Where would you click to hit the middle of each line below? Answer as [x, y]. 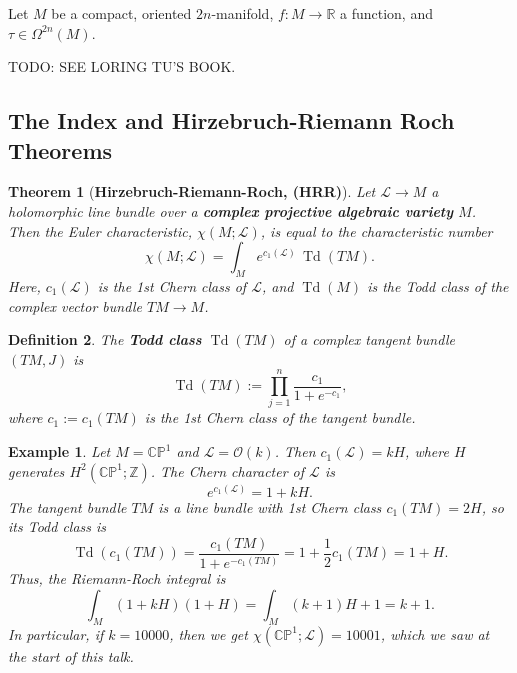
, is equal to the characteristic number [376, 230]
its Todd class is [57, 526]
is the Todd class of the [438, 285]
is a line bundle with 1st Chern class [270, 506]
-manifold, [242, 13]
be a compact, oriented [121, 13]
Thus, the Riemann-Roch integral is [117, 578]
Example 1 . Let [59, 451]
